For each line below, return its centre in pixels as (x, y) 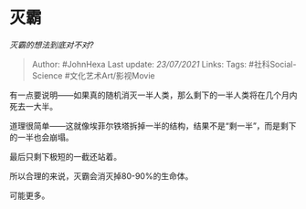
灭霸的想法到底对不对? (52, 45)
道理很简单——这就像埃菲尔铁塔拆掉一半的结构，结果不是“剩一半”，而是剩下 (153, 125)
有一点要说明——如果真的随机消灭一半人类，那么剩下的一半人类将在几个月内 (153, 95)
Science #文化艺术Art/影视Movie (93, 75)
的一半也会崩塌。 (42, 137)
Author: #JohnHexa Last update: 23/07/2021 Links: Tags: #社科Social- (164, 64)
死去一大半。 (33, 106)
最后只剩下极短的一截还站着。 (65, 156)
